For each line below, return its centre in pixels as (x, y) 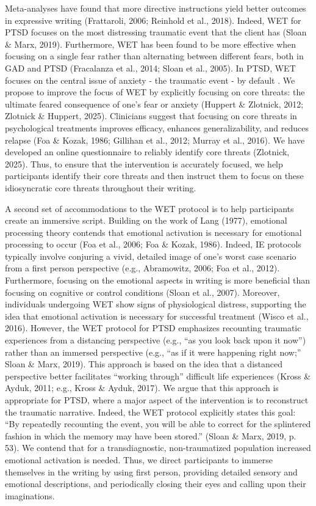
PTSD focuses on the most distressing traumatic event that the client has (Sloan (156, 32)
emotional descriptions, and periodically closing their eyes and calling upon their (156, 484)
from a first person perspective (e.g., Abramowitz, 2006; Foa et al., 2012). (142, 268)
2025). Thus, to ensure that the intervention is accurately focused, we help (144, 163)
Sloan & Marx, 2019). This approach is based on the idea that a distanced (144, 364)
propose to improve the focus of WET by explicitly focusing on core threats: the (155, 92)
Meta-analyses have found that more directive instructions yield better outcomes (156, 8)
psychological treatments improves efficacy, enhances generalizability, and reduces (157, 127)
